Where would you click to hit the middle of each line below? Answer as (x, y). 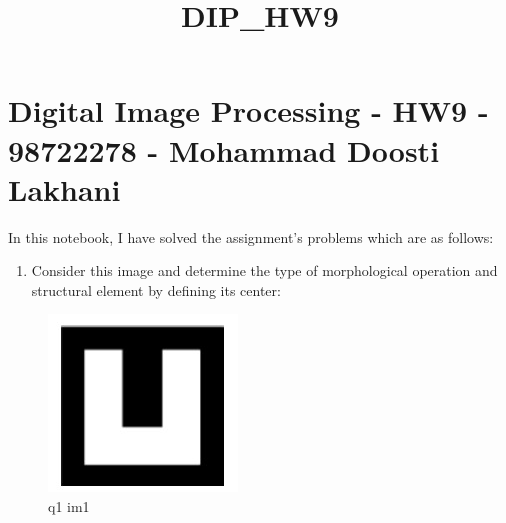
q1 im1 (69, 506)
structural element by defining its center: (156, 289)
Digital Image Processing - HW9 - (248, 110)
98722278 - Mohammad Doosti (224, 149)
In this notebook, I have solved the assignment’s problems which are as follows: (251, 236)
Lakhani (64, 188)
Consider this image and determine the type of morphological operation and (264, 270)
